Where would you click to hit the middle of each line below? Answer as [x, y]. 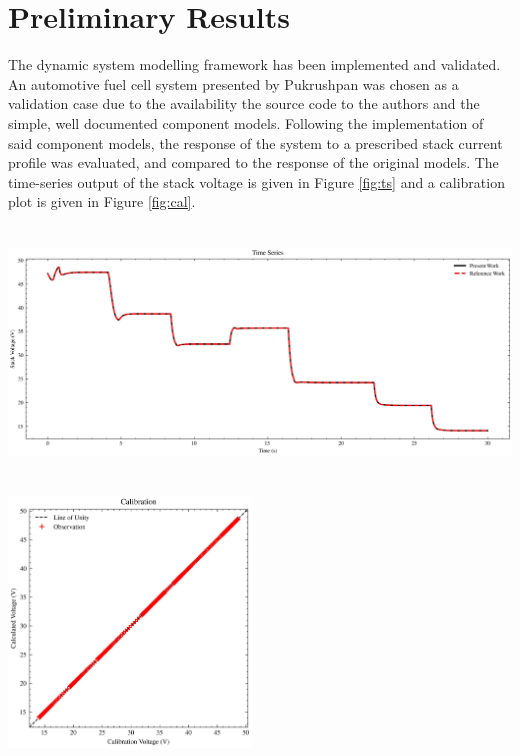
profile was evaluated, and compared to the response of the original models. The [253, 162]
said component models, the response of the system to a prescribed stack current [255, 142]
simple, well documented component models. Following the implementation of [246, 122]
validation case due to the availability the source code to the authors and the [244, 103]
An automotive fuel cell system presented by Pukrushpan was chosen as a [233, 83]
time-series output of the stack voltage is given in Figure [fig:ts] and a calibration [256, 181]
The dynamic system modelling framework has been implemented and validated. [254, 64]
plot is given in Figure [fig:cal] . [102, 201]
